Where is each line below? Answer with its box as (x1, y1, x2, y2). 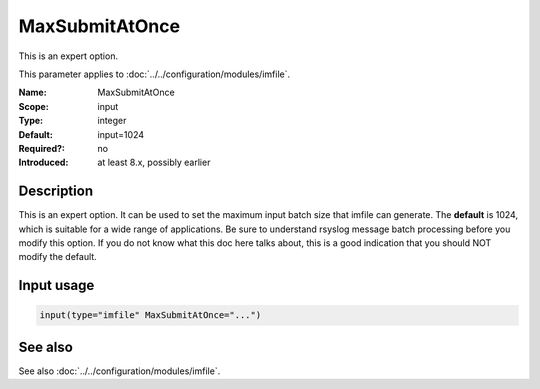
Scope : (18, 100, 49, 112)
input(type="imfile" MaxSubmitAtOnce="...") (39, 310, 262, 321)
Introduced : (18, 156, 69, 169)
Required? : (18, 142, 65, 154)
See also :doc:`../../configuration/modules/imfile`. (18, 365, 221, 377)
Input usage (18, 277, 95, 294)
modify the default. (18, 251, 97, 263)
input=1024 (97, 128, 145, 140)
